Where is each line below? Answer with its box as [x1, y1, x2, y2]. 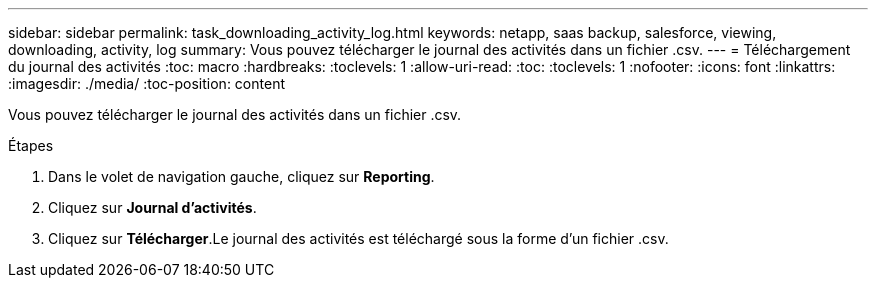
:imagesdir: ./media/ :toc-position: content [8, 75, 285, 92]
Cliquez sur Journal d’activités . [48, 199, 257, 216]
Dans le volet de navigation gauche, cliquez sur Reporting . [48, 168, 435, 185]
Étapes [8, 137, 54, 154]
